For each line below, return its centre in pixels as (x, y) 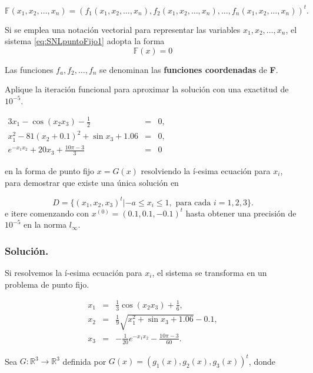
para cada (193, 203)
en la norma (45, 224)
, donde (262, 361)
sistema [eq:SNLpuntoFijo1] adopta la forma (85, 41)
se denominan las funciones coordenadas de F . (189, 69)
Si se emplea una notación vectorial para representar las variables (123, 29)
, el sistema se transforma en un (209, 272)
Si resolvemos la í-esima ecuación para (74, 272)
